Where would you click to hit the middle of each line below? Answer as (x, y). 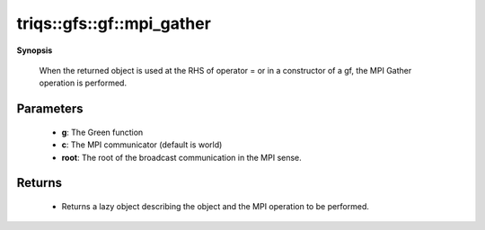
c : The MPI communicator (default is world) (142, 145)
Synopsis (35, 50)
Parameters (50, 109)
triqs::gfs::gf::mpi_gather (114, 23)
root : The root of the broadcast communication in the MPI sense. (182, 157)
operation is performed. (83, 83)
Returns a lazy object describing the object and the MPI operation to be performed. (216, 206)
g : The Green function (102, 132)
